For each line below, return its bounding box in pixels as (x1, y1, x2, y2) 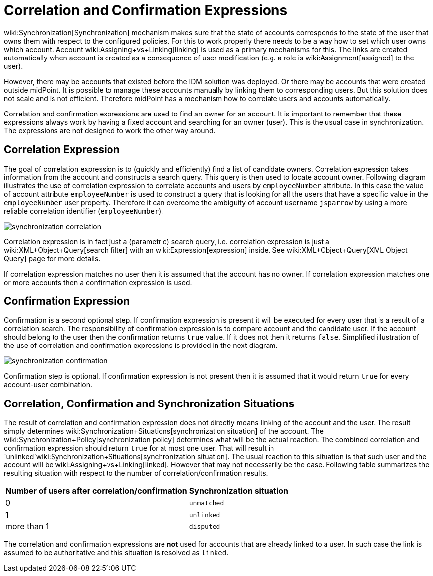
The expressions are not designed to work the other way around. (4, 126, 216, 135)
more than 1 (5, 521, 49, 532)
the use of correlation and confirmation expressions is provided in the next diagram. (4, 341, 278, 350)
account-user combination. (4, 380, 93, 389)
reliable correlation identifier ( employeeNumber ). (4, 206, 163, 215)
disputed (189, 522, 220, 530)
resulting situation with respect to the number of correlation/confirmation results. (4, 469, 268, 478)
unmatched (189, 499, 224, 507)
